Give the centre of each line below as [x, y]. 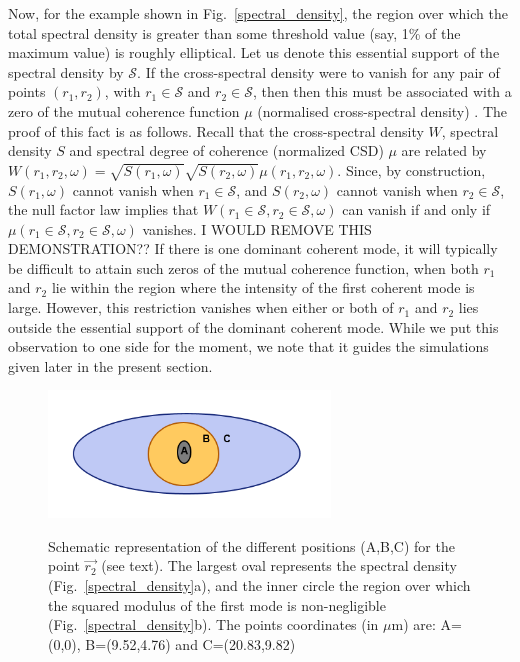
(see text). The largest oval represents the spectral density [279, 565]
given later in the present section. [110, 365]
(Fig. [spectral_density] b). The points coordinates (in [213, 624]
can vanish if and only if [416, 209]
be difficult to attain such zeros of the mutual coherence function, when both [243, 267]
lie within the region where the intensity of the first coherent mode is [263, 287]
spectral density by [66, 71]
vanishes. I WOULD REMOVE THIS [257, 228]
